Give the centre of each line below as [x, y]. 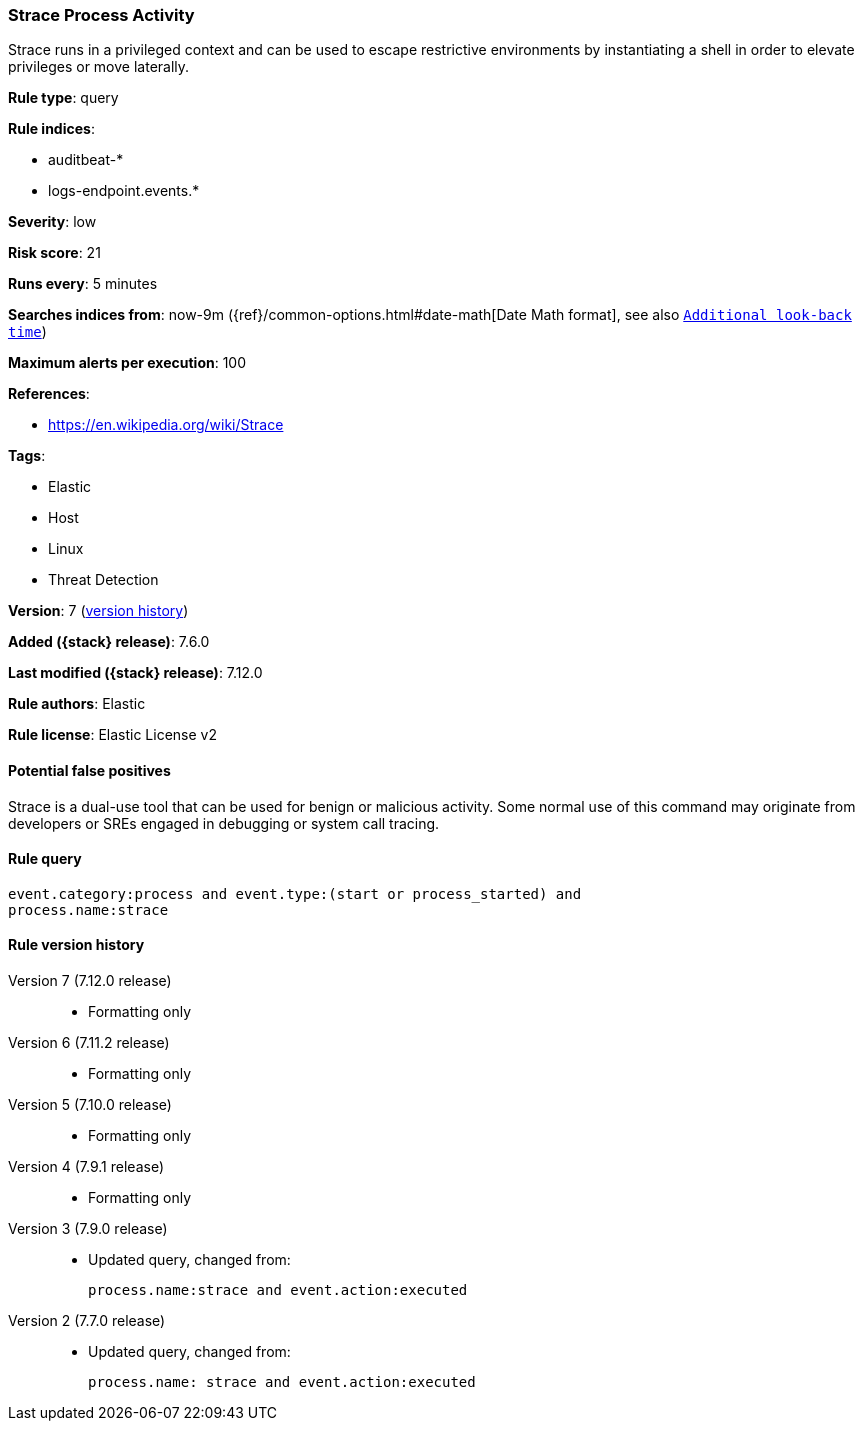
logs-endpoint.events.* [124, 191]
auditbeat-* [86, 160]
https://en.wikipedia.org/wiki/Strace [166, 425]
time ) [27, 332]
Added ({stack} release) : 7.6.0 [109, 642]
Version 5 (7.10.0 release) [90, 1105]
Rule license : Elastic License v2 [112, 735]
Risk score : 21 [54, 253]
